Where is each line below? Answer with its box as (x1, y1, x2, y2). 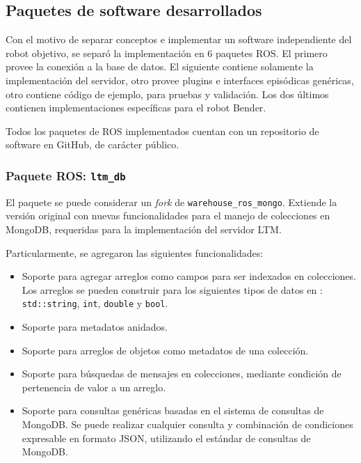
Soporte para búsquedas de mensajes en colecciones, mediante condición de (22, 366, 342, 381)
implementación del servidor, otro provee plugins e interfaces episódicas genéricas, (6, 72, 354, 87)
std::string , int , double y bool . (22, 296, 168, 311)
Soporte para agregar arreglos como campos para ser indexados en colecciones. (22, 269, 356, 283)
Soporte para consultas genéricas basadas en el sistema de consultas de (22, 403, 324, 418)
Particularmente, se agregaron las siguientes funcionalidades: (6, 245, 264, 260)
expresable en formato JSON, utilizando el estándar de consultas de (22, 430, 311, 445)
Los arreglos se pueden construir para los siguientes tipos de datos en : (22, 282, 323, 297)
